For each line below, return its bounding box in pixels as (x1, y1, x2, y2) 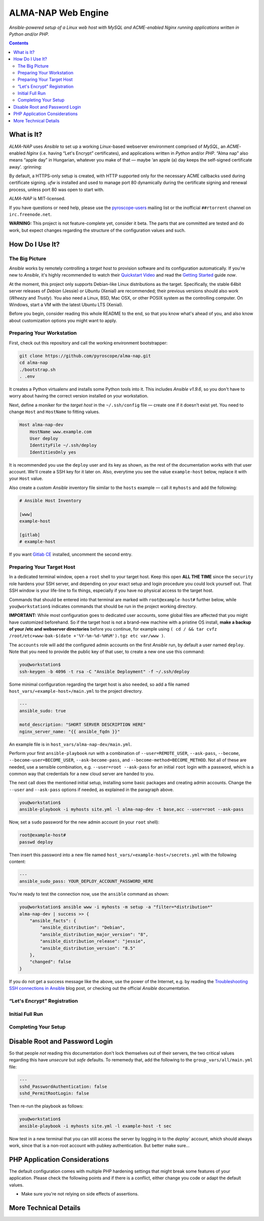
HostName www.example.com (29, 429, 92, 434)
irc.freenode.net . (9, 211, 52, 217)
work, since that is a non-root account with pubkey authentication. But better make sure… (9, 1143, 190, 1149)
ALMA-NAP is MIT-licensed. (9, 196, 66, 202)
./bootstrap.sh (19, 367, 56, 372)
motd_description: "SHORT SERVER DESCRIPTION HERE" (19, 722, 146, 728)
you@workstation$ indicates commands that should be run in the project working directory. (9, 603, 197, 609)
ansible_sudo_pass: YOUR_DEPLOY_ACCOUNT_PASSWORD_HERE (19, 879, 154, 884)
